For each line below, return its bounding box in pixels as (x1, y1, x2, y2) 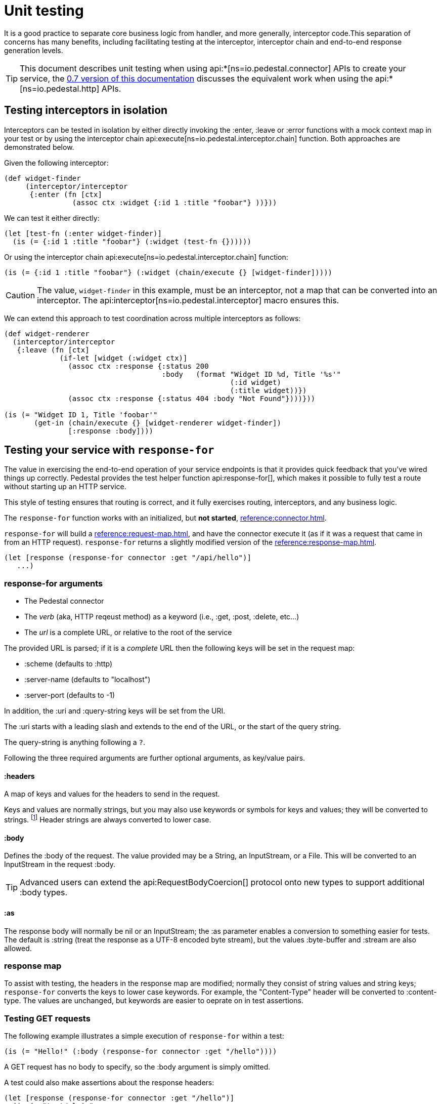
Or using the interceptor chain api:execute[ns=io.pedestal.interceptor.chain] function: (4, 252, 288, 261)
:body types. (20, 887, 68, 898)
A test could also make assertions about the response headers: (4, 1078, 214, 1087)
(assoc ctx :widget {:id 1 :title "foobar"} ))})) (72, 198, 277, 207)
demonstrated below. (4, 142, 74, 151)
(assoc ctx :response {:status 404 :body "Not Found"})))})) (68, 394, 316, 403)
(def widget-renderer (4, 329, 90, 338)
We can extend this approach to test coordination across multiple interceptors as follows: (4, 313, 301, 323)
